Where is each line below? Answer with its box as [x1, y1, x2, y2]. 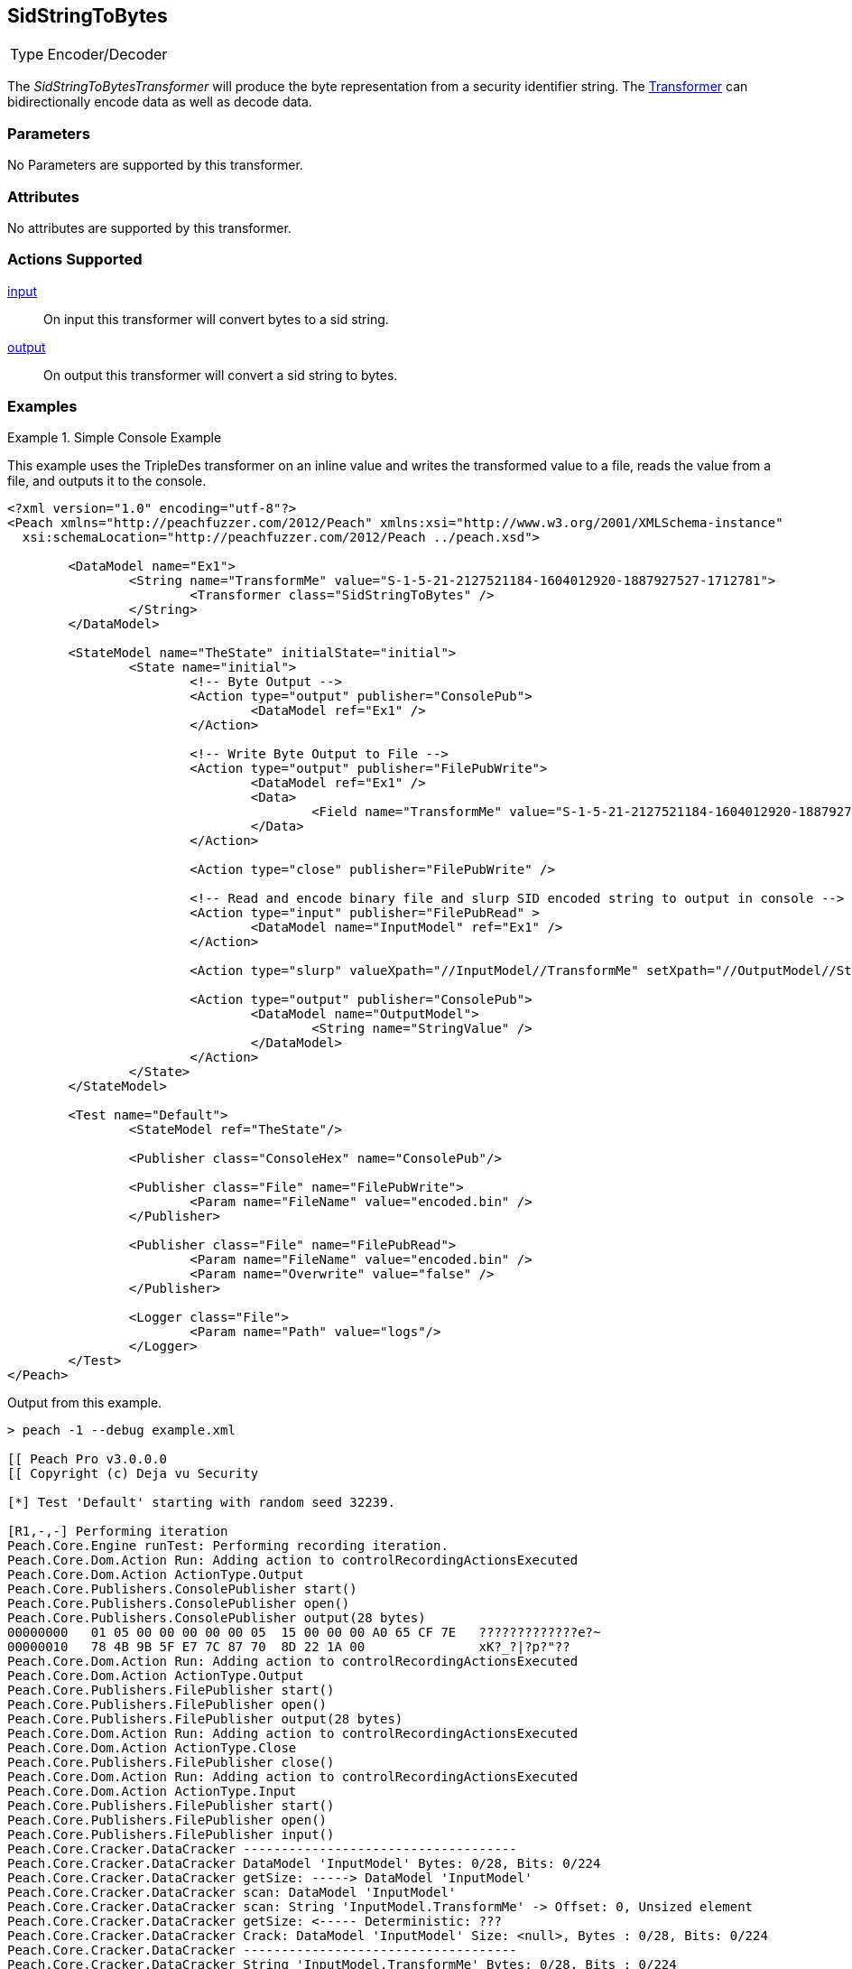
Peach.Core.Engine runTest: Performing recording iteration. [7, 1538, 449, 1554]
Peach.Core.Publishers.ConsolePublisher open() [7, 1596, 350, 1611]
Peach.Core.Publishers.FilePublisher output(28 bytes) [7, 1712, 403, 1727]
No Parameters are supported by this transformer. [7, 157, 303, 173]
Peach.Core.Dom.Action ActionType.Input [7, 1784, 297, 1799]
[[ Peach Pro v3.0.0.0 [7, 1452, 168, 1467]
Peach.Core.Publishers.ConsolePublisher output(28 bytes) [7, 1611, 426, 1626]
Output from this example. [7, 1395, 162, 1411]
